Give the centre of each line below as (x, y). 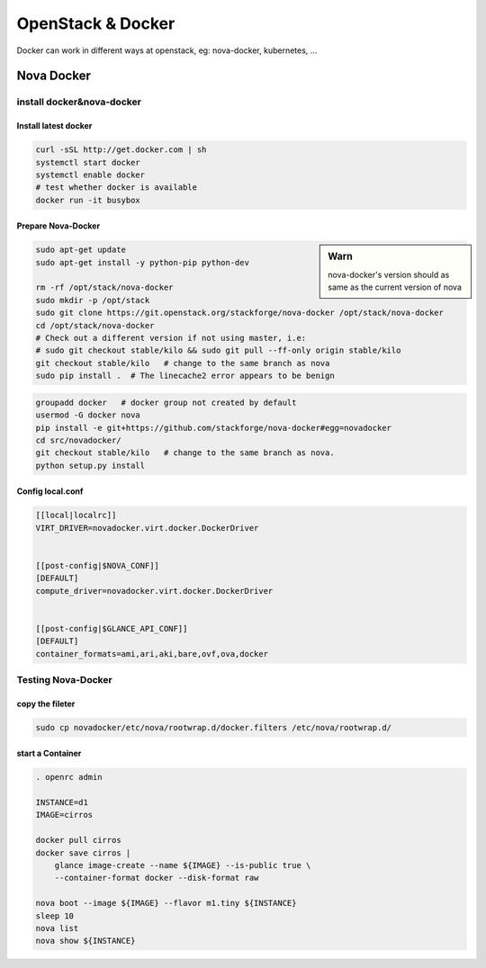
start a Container (49, 753)
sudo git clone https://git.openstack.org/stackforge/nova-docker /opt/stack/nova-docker (240, 313)
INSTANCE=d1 (62, 802)
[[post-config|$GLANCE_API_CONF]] (112, 628)
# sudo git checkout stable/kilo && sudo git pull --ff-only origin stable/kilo (218, 350)
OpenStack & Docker (96, 23)
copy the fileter (46, 704)
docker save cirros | (83, 853)
